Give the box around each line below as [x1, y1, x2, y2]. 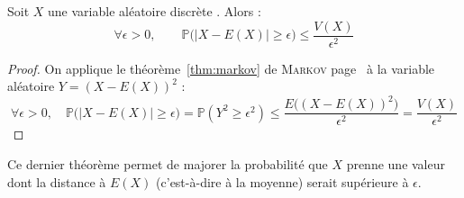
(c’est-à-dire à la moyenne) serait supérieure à [156, 172, 409, 191]
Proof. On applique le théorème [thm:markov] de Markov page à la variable [7, 58, 435, 77]
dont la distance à [7, 172, 106, 191]
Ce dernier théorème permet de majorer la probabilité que [7, 155, 328, 173]
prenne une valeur [346, 155, 445, 173]
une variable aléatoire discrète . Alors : [48, 2, 261, 20]
